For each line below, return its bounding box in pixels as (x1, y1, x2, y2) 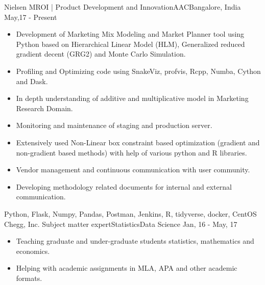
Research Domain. (16, 102, 73, 113)
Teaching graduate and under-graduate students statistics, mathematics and (16, 236, 254, 246)
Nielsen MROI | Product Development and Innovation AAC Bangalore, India (4, 2, 241, 12)
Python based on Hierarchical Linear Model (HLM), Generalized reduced (16, 38, 245, 49)
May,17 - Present (4, 11, 57, 22)
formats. (16, 272, 42, 283)
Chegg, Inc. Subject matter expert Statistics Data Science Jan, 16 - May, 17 (4, 218, 237, 229)
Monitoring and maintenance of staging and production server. (16, 120, 212, 131)
